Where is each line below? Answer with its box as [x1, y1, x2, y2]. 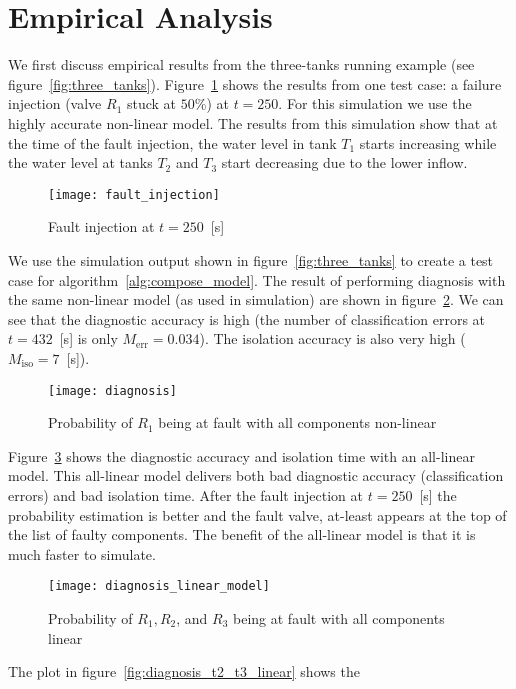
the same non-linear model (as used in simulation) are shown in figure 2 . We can [8, 289, 504, 310]
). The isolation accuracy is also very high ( [199, 328, 466, 349]
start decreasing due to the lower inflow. [221, 152, 468, 173]
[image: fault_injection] [48, 187, 220, 202]
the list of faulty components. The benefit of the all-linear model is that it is [8, 524, 476, 545]
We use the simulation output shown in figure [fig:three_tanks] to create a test [8, 249, 494, 270]
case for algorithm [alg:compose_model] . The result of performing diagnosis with [8, 269, 506, 290]
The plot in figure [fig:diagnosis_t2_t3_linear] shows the [8, 661, 360, 682]
